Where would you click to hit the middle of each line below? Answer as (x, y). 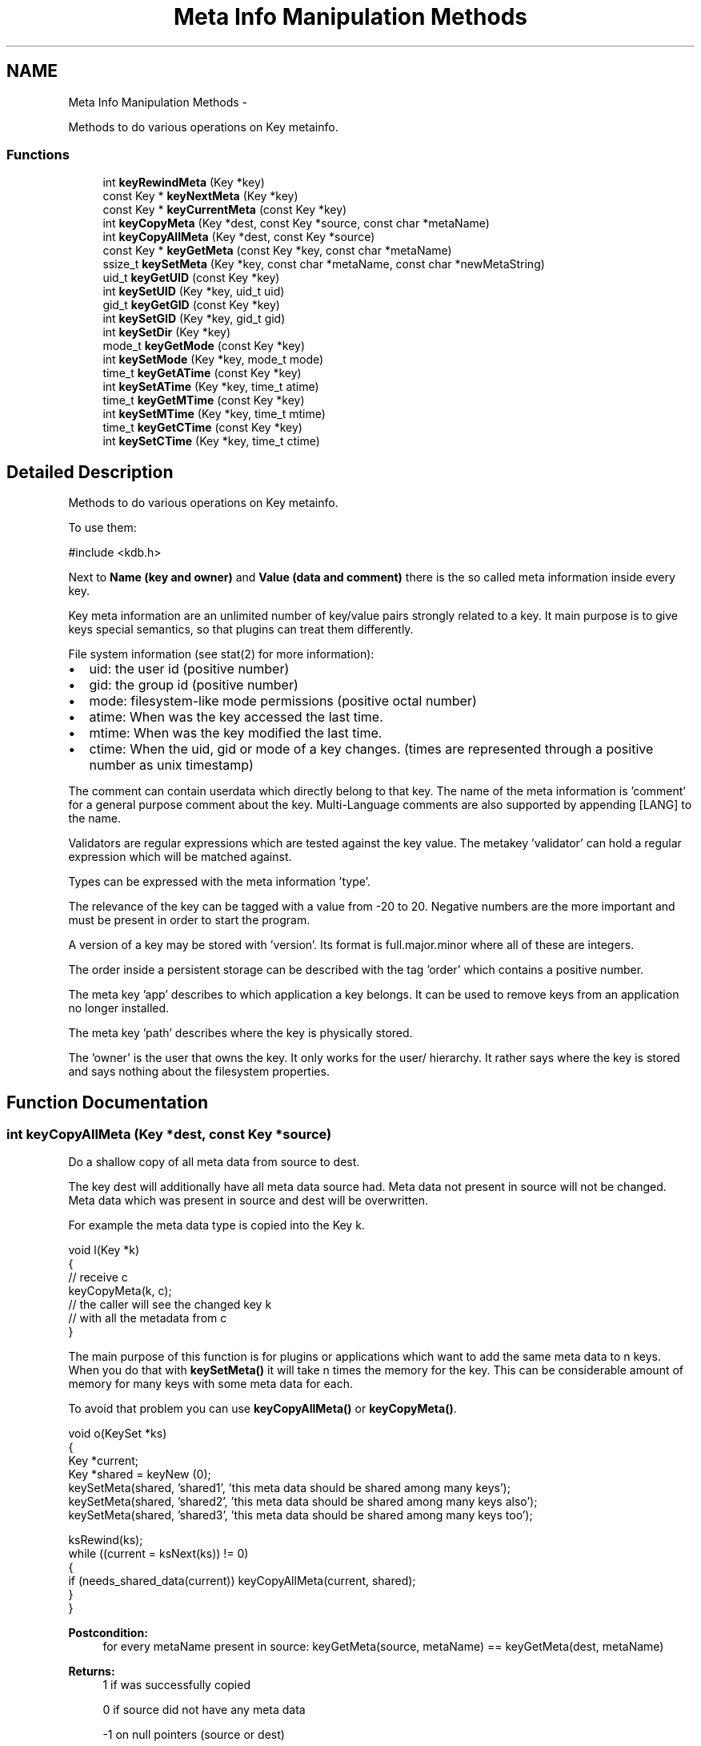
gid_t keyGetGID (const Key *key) (191, 305)
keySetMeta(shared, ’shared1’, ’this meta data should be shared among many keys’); (289, 1488)
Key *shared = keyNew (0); (140, 1474)
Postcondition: (108, 1633)
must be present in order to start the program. (189, 920)
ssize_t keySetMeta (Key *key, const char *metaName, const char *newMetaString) (324, 264)
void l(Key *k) (104, 1250)
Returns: (92, 1672)
